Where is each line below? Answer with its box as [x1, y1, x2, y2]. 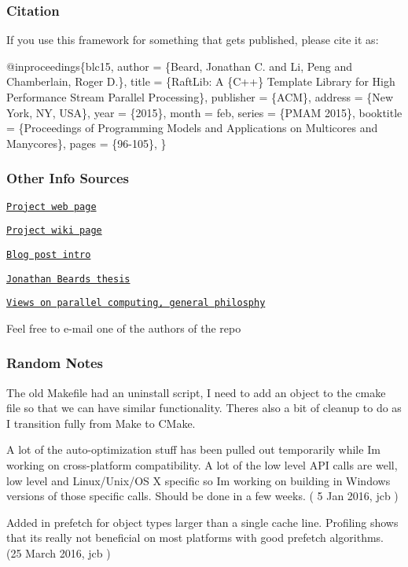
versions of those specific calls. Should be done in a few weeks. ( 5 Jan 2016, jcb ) [6, 488, 399, 504]
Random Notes [6, 353, 104, 373]
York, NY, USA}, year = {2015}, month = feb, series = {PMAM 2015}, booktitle [6, 104, 402, 120]
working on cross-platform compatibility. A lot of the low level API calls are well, [6, 457, 398, 473]
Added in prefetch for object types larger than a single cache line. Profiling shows [6, 514, 399, 530]
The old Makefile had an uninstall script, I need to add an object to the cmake [6, 384, 386, 400]
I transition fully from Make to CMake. [6, 414, 196, 431]
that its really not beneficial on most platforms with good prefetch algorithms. [6, 529, 384, 546]
